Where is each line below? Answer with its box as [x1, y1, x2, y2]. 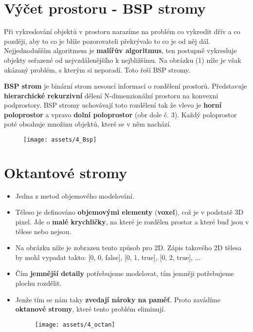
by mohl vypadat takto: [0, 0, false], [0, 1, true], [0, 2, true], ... [15, 252, 201, 262]
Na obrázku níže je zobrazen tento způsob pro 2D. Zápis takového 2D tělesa [15, 242, 242, 253]
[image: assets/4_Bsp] [23, 136, 97, 144]
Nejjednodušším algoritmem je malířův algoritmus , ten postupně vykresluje [4, 45, 237, 55]
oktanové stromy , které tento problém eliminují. [15, 304, 165, 314]
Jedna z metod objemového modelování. [15, 190, 134, 201]
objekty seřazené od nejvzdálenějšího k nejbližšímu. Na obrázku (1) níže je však [4, 55, 241, 65]
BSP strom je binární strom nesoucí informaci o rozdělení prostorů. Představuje [4, 81, 247, 91]
